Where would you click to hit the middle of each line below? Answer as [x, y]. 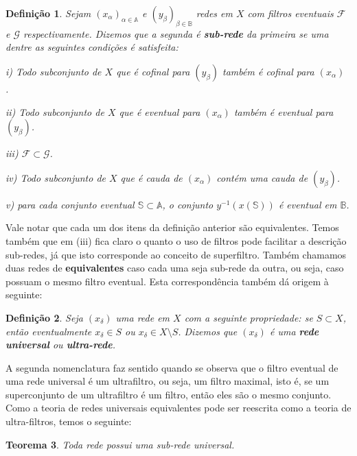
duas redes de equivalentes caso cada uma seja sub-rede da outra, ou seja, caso [175, 268]
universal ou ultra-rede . [61, 345]
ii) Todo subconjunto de [55, 111]
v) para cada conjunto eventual [70, 204]
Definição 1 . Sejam [48, 13]
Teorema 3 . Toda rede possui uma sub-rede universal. [120, 444]
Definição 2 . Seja [44, 317]
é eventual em [308, 204]
